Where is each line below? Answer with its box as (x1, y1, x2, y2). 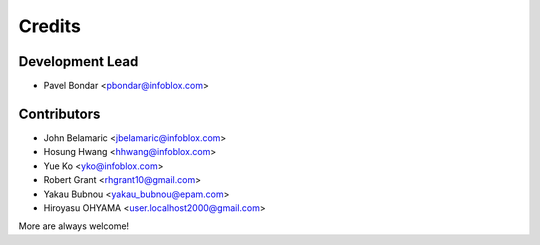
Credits (18, 15, 82, 37)
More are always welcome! (18, 220, 130, 232)
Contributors (18, 105, 101, 122)
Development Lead (18, 53, 139, 70)
